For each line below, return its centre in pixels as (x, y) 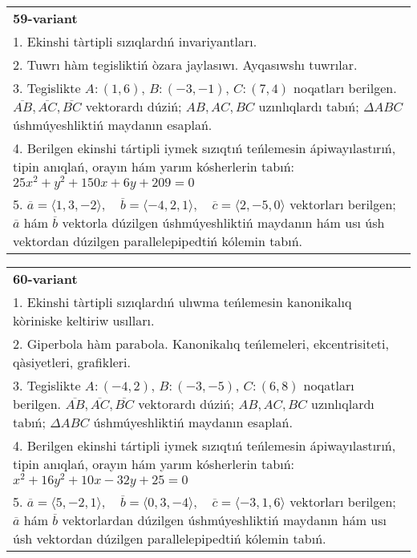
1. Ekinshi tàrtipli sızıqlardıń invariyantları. (135, 41)
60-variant (45, 278)
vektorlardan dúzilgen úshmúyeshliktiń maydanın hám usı (224, 520)
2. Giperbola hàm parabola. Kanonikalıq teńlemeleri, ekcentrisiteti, (201, 343)
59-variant (45, 18)
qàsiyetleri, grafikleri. (72, 362)
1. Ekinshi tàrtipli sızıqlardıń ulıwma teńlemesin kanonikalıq (182, 301)
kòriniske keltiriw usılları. (84, 320)
